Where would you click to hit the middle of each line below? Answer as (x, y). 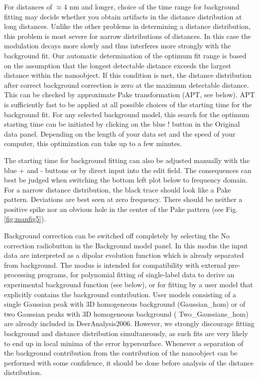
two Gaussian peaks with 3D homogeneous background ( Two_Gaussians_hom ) (126, 313)
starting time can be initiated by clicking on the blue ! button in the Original (122, 124)
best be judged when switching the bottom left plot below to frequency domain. (126, 180)
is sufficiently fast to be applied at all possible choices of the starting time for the (128, 104)
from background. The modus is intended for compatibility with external (115, 265)
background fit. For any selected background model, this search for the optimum (127, 114)
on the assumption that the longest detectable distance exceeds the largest (118, 65)
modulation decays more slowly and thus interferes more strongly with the (118, 46)
